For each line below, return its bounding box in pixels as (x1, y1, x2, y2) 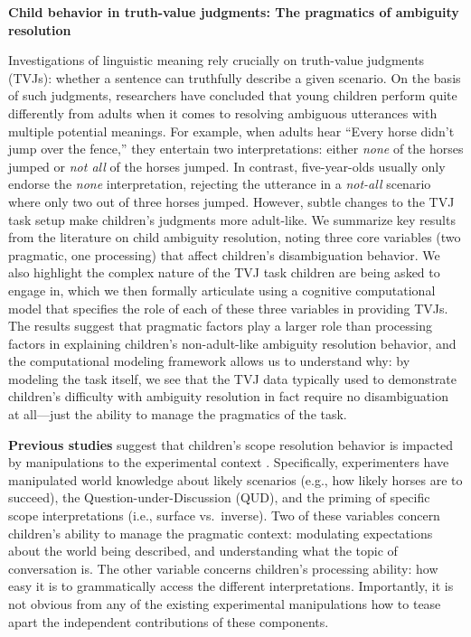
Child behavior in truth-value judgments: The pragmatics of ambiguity (8, 3, 459, 21)
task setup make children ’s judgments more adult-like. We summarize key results (8, 210, 456, 229)
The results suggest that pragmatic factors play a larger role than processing (8, 316, 433, 335)
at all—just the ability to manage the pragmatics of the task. (8, 405, 347, 424)
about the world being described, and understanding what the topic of (8, 541, 398, 560)
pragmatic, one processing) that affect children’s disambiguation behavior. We (8, 245, 440, 264)
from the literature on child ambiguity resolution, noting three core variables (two (8, 228, 461, 247)
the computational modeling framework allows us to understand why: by (8, 351, 410, 370)
